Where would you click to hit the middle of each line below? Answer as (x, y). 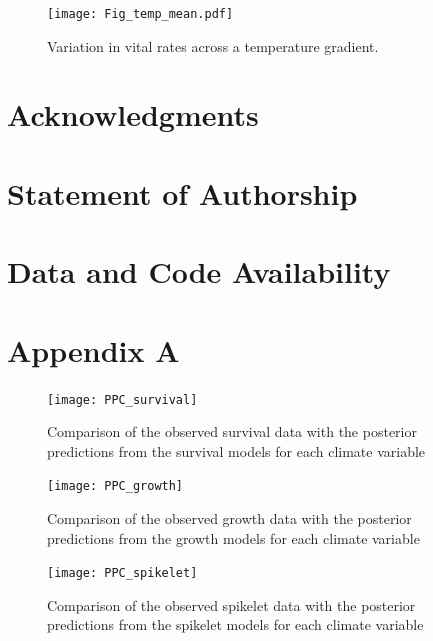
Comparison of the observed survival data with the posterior (232, 431)
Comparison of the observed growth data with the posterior (229, 518)
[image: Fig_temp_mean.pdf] (140, 14)
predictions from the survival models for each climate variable (236, 450)
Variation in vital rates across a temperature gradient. (213, 45)
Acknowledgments (133, 114)
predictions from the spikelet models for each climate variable (235, 624)
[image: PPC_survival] (122, 399)
